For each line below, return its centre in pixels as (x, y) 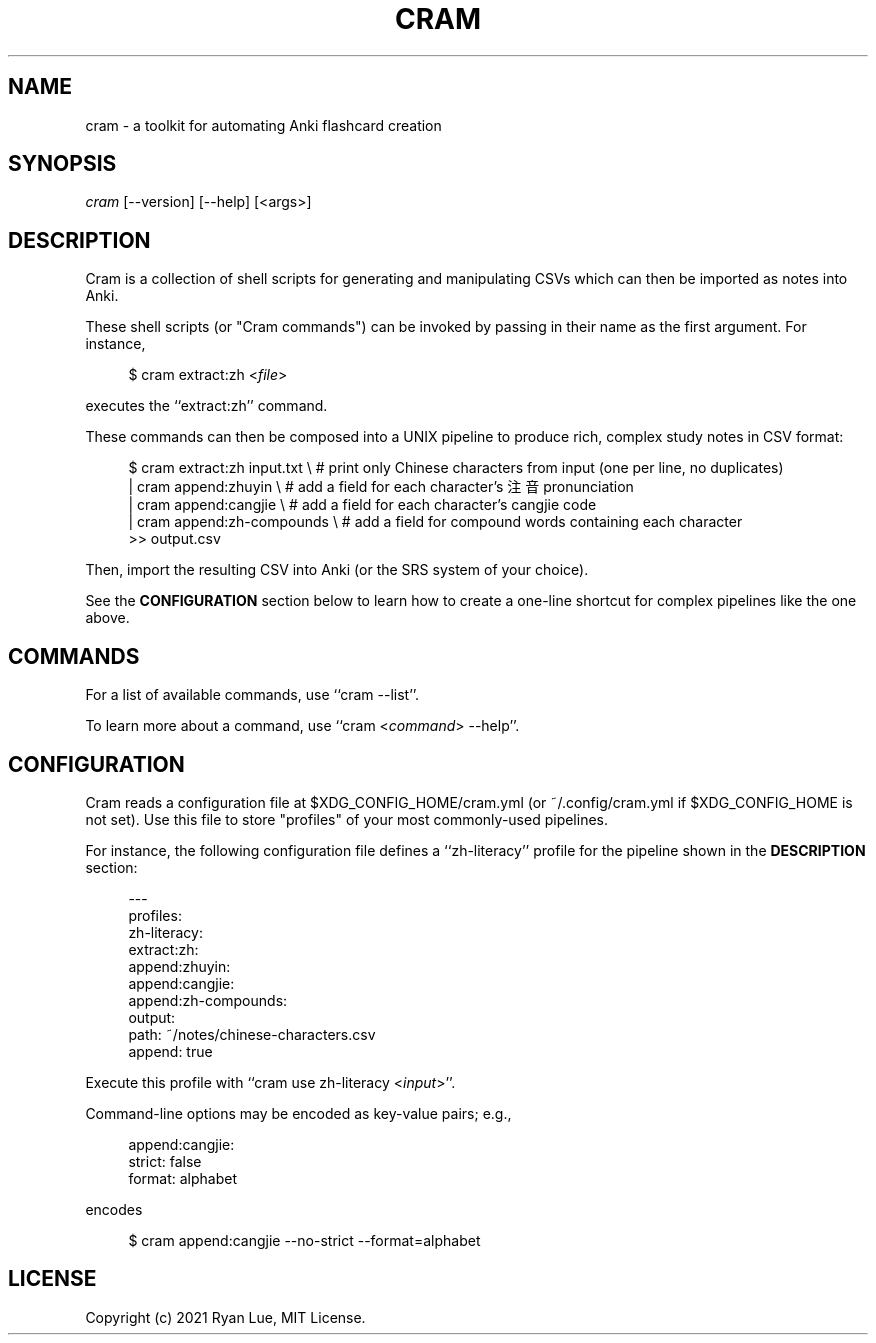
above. (107, 618)
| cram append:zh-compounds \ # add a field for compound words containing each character (435, 522)
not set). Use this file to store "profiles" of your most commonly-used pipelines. (346, 819)
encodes (114, 1209)
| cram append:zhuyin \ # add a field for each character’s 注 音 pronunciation (381, 487)
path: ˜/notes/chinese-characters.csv (252, 1034)
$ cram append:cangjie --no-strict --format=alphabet (304, 1240)
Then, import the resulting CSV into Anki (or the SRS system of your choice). (337, 570)
